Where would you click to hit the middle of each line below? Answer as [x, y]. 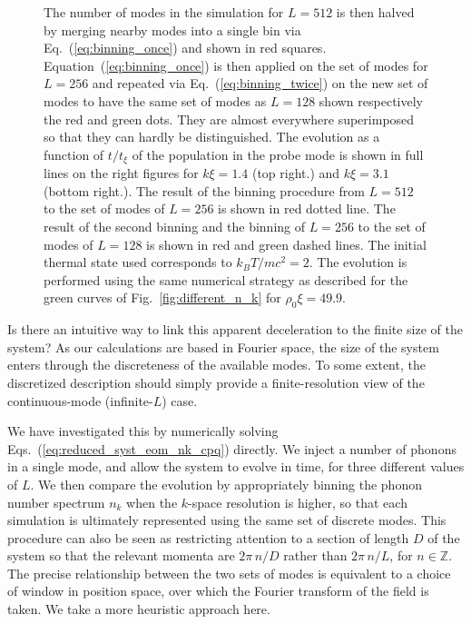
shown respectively [371, 100]
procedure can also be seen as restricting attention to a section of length [208, 537]
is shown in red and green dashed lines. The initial [286, 244]
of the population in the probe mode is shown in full [278, 154]
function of [74, 154]
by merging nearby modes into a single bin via [172, 30]
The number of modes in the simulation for [164, 12]
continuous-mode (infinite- [80, 400]
